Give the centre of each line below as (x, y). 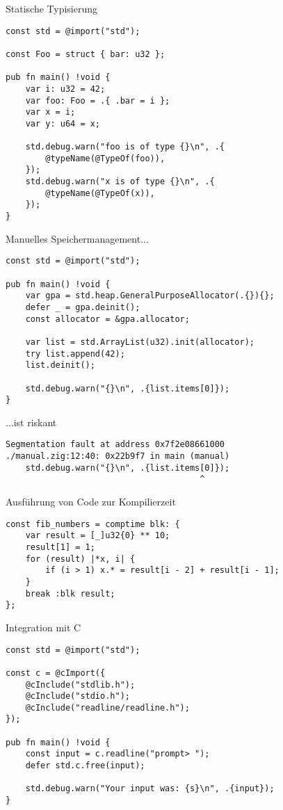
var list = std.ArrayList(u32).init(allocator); (140, 342)
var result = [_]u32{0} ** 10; (98, 536)
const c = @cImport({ (56, 673)
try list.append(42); (75, 354)
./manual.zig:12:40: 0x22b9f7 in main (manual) (118, 456)
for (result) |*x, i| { (80, 559)
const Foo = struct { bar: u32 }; (86, 54)
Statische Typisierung (52, 8)
